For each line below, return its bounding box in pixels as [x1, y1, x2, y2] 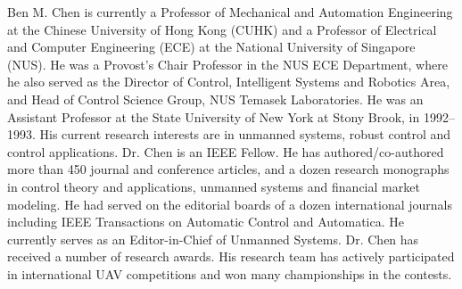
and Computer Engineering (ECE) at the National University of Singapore [7, 37, 416, 56]
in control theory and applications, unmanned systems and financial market [7, 177, 420, 195]
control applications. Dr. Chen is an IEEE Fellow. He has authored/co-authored [7, 142, 444, 161]
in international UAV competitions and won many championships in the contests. [7, 264, 452, 283]
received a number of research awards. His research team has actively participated [7, 247, 455, 266]
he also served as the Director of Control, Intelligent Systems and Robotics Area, [7, 72, 450, 91]
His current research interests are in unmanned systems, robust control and [39, 125, 451, 144]
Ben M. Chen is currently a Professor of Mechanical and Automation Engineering [7, 3, 453, 21]
